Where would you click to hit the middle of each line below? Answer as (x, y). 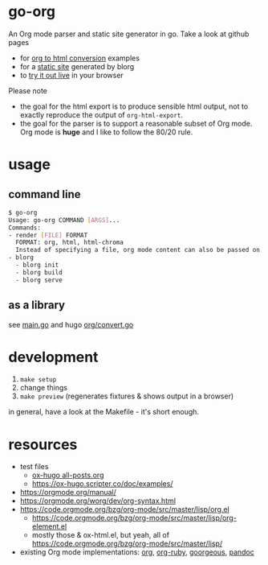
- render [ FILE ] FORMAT (48, 235)
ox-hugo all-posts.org (68, 475)
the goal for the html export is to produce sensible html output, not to (134, 106)
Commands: (25, 228)
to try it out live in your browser (72, 75)
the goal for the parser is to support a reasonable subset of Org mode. (136, 123)
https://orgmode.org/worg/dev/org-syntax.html (98, 501)
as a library (37, 305)
